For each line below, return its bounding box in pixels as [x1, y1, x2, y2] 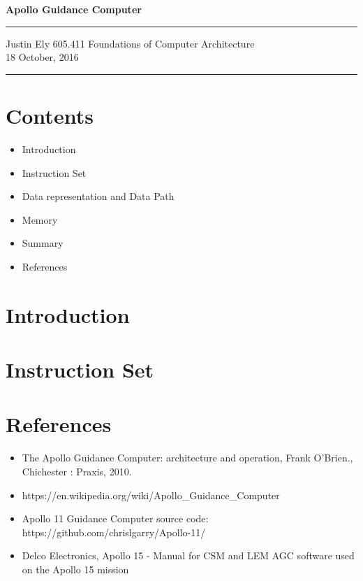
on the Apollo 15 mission [22, 561, 129, 576]
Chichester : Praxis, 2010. [22, 464, 132, 478]
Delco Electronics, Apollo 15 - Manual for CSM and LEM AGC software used [22, 548, 355, 563]
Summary [22, 236, 64, 250]
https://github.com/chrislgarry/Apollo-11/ [22, 524, 206, 539]
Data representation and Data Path [22, 189, 175, 203]
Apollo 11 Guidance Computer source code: [22, 511, 209, 526]
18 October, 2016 [6, 50, 79, 64]
